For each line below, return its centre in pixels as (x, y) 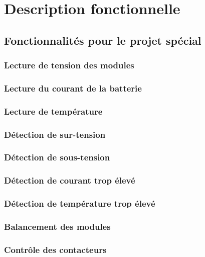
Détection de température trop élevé (80, 203)
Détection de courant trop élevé (70, 180)
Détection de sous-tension (57, 157)
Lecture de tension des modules (69, 65)
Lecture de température (53, 111)
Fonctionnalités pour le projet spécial (103, 40)
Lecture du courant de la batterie (73, 88)
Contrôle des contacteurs (55, 249)
